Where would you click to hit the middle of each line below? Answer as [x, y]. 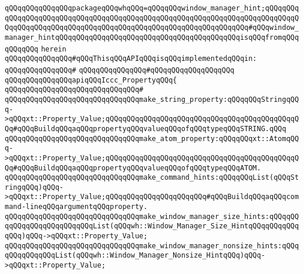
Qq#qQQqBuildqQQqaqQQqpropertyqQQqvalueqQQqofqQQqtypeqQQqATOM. [133, 168]
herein [53, 49]
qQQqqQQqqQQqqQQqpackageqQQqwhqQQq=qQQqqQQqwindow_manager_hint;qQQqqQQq [152, 8]
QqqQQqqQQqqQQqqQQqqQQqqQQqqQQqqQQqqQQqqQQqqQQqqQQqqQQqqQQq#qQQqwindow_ [152, 28]
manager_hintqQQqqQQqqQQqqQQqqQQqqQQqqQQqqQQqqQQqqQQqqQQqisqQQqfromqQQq [152, 37]
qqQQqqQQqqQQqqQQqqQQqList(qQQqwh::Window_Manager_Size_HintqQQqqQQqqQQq [152, 226]
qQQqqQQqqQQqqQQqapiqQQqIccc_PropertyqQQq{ [91, 80]
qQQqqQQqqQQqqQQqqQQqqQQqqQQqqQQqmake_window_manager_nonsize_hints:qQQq [152, 246]
